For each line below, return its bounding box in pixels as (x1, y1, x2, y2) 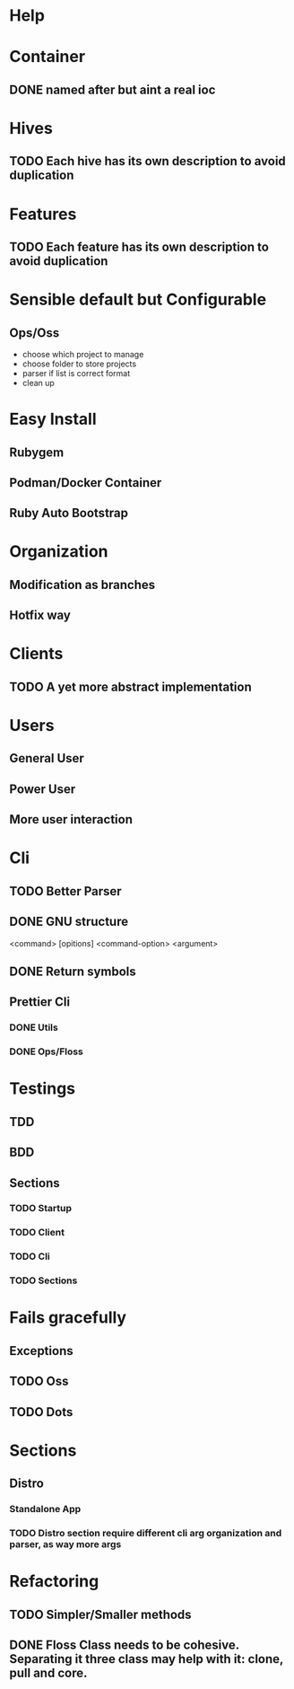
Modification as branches (9, 576, 156, 593)
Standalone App (9, 1503, 82, 1516)
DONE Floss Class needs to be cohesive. (9, 1638, 239, 1652)
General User (9, 751, 85, 766)
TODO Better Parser (9, 884, 123, 899)
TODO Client (9, 1227, 65, 1239)
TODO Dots (9, 1404, 73, 1420)
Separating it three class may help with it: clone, (9, 1651, 284, 1667)
